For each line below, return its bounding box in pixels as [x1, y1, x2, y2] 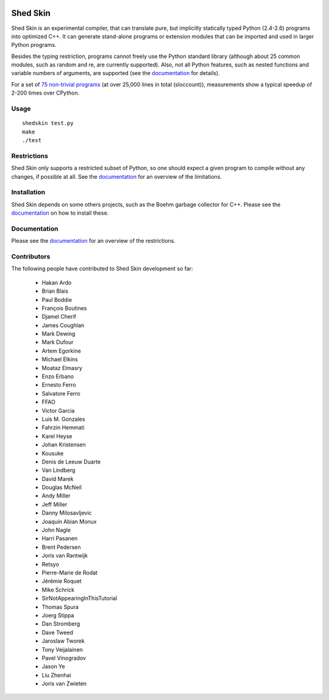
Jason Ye [41, 663, 65, 670]
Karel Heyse [41, 432, 73, 440]
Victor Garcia [41, 407, 75, 414]
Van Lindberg [41, 466, 76, 474]
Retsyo [41, 560, 59, 568]
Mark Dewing [41, 330, 76, 338]
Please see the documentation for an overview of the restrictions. [11, 237, 176, 245]
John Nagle [41, 526, 71, 534]
